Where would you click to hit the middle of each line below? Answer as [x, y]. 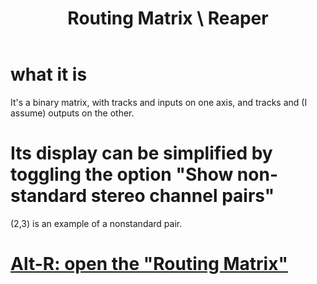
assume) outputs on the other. [72, 113]
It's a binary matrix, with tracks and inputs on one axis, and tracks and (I [159, 102]
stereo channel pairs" [182, 196]
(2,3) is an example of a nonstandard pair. [96, 223]
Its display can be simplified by [141, 153]
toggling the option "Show [122, 174]
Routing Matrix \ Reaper [168, 18]
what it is [49, 74]
